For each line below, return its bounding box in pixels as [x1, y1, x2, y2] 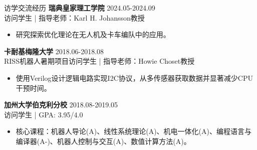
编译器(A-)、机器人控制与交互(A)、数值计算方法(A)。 [16, 135, 191, 146]
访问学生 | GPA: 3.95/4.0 [4, 109, 83, 119]
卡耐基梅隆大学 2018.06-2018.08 [4, 46, 104, 56]
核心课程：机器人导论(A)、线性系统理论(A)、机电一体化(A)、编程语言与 [16, 126, 251, 136]
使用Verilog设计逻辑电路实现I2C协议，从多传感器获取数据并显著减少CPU [16, 72, 253, 83]
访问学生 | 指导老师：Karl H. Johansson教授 [4, 12, 145, 23]
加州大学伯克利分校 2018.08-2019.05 [4, 99, 118, 110]
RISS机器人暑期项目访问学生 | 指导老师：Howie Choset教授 [4, 56, 195, 66]
